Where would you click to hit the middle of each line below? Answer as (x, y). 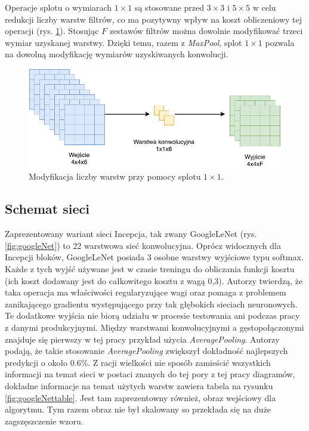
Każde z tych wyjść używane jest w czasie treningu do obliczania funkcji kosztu (150, 269)
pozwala (280, 42)
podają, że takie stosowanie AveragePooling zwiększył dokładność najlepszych (146, 351)
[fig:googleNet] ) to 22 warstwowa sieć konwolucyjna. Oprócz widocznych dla (143, 245)
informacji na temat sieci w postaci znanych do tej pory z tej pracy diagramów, (150, 374)
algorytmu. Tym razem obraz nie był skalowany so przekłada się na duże (138, 409)
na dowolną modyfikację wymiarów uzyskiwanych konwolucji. (117, 54)
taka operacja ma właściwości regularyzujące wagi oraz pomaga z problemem (146, 292)
